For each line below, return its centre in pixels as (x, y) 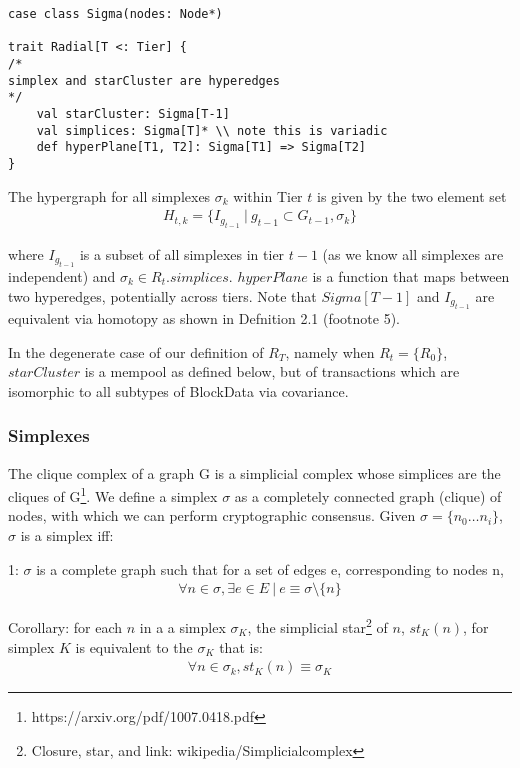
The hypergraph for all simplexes (109, 195)
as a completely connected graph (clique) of (368, 495)
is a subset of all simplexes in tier (182, 253)
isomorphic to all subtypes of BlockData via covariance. (178, 390)
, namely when (330, 351)
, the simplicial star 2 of (317, 625)
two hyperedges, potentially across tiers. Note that (162, 295)
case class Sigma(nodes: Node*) (115, 14)
